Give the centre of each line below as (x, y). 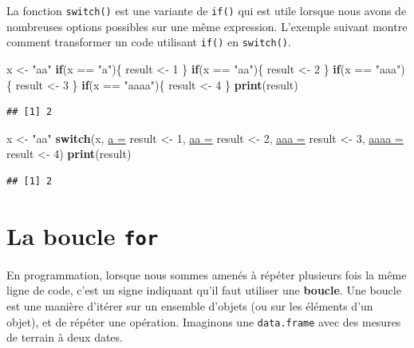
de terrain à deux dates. (65, 337)
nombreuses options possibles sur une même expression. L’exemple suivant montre (207, 26)
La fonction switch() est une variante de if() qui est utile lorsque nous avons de (207, 10)
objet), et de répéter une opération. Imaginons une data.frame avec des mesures (204, 321)
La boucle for (83, 235)
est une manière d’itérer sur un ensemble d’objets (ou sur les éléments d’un (190, 305)
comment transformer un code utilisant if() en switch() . (149, 42)
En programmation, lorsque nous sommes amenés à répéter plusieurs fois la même (207, 274)
